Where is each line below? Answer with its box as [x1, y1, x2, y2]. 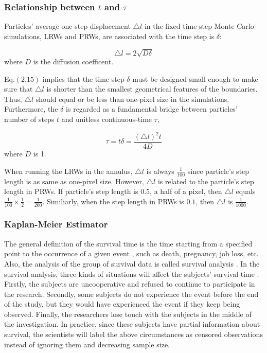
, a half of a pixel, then [150, 186, 222, 197]
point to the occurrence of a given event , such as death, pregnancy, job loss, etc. [4, 248, 259, 259]
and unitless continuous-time [61, 113, 152, 124]
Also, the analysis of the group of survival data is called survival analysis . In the [4, 258, 260, 269]
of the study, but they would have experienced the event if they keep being [4, 298, 240, 309]
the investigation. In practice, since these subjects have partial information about [4, 319, 260, 329]
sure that [4, 83, 33, 94]
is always [146, 165, 174, 176]
